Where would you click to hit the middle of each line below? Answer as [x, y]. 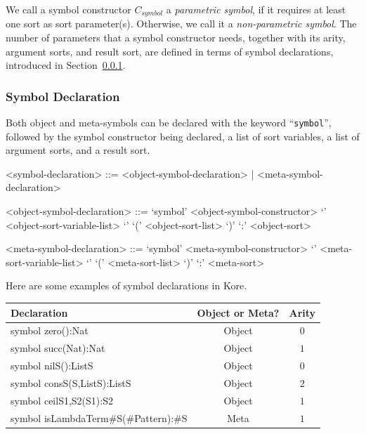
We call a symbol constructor [68, 9]
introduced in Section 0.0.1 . [66, 65]
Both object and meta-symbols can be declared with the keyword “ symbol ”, [169, 123]
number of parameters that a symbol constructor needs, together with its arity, [176, 38]
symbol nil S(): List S [52, 366]
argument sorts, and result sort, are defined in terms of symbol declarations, [170, 51]
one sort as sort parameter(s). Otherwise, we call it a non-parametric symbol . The [181, 24]
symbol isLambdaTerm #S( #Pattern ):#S [99, 417]
